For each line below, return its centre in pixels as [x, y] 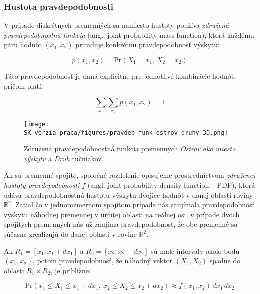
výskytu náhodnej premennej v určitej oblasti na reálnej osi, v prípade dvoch [122, 214]
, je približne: [71, 270]
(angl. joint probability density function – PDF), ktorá [171, 185]
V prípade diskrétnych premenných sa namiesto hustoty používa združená [117, 25]
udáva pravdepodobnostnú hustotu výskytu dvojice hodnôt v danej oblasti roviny [128, 195]
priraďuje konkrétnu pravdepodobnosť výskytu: [148, 45]
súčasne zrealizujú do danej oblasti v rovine [70, 234]
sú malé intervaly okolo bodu [195, 251]
